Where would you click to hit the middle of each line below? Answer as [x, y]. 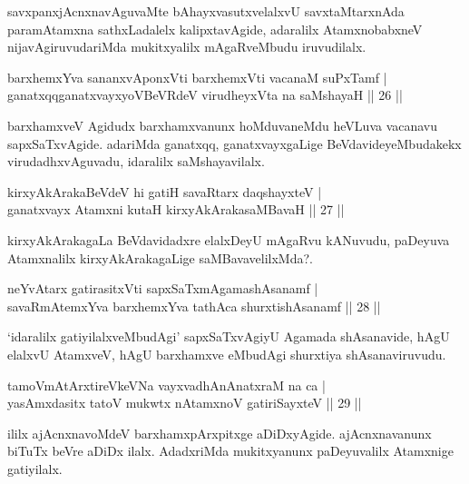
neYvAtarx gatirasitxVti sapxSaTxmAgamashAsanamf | [163, 288]
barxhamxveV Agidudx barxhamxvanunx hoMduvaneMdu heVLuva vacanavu [223, 125]
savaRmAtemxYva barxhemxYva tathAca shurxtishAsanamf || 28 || [194, 306]
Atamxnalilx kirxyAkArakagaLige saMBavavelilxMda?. [160, 257]
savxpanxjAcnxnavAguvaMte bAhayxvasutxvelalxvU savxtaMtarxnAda [206, 11]
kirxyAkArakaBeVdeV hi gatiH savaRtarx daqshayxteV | [165, 191]
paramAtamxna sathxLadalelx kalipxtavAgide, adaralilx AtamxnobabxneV [215, 29]
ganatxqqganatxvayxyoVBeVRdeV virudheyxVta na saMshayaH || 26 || [205, 95]
